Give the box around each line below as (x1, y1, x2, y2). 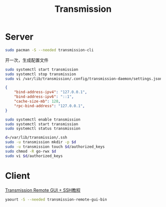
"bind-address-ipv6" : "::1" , (14, 94, 74, 99)
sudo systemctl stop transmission (5, 72, 77, 77)
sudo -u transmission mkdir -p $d (5, 140, 77, 145)
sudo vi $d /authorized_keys (5, 153, 63, 159)
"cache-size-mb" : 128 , (14, 99, 61, 104)
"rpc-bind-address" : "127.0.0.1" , (14, 103, 85, 108)
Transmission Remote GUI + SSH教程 (5, 187, 81, 193)
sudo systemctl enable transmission (5, 117, 81, 122)
